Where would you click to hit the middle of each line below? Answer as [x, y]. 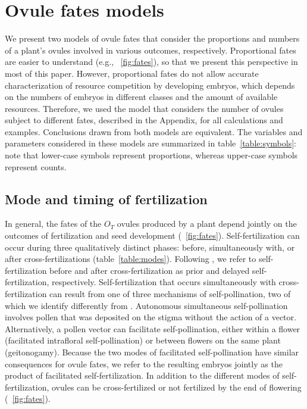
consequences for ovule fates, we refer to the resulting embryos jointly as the [144, 363]
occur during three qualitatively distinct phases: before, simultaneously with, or [150, 247]
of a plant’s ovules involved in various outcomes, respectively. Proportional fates [151, 50]
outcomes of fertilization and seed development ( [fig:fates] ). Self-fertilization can [152, 235]
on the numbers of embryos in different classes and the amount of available [141, 97]
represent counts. [36, 166]
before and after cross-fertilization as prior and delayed [150, 270]
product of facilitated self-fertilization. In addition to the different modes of [142, 375]
